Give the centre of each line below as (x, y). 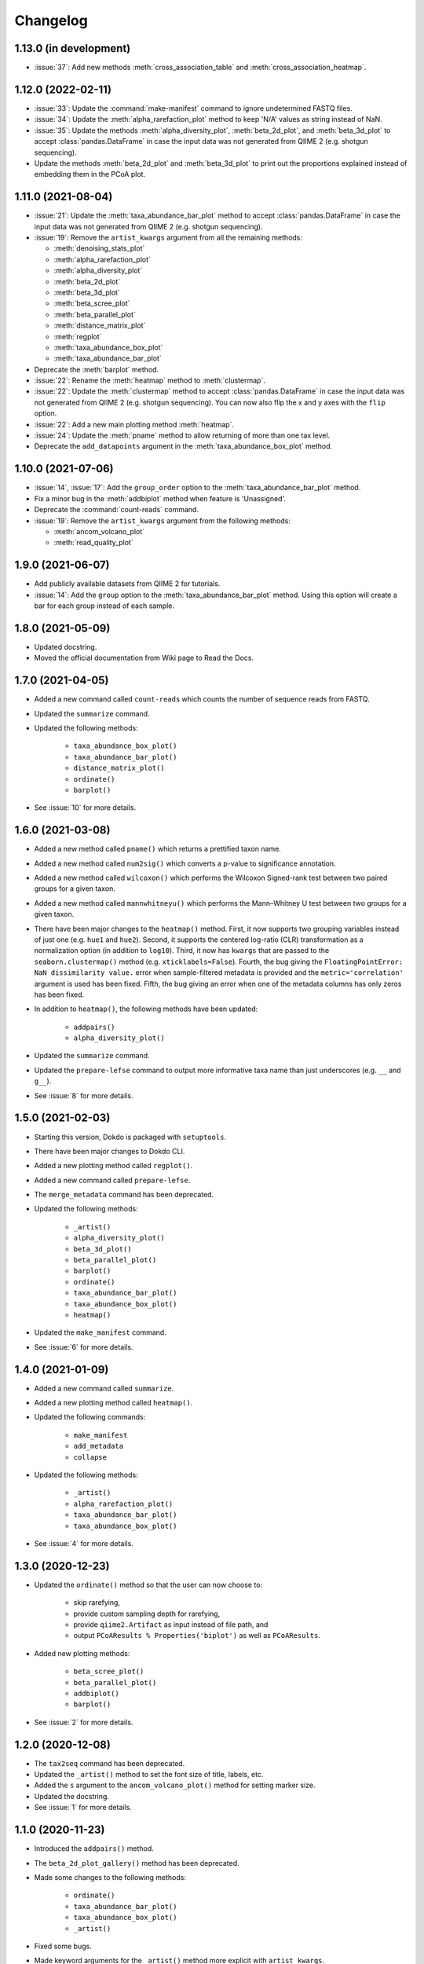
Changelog (51, 20)
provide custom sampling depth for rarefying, (147, 1614)
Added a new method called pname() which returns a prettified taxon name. (158, 849)
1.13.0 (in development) (73, 48)
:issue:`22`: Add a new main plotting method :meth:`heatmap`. (134, 424)
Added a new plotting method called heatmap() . (113, 1403)
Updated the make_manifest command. (100, 1332)
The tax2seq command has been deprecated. (110, 1763)
